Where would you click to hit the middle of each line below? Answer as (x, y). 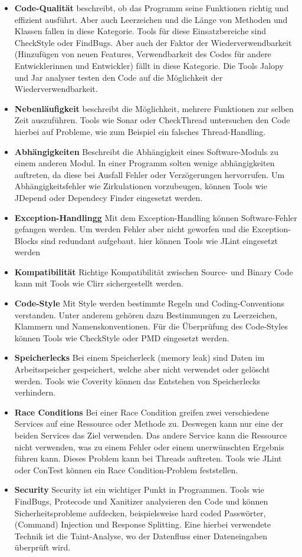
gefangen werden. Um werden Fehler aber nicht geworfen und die (132, 229)
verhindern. (35, 392)
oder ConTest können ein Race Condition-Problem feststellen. (126, 469)
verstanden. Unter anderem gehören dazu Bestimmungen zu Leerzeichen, (146, 314)
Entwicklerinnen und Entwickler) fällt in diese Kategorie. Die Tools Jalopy (149, 65)
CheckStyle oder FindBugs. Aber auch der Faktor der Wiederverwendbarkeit (153, 42)
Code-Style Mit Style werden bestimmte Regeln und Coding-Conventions (150, 303)
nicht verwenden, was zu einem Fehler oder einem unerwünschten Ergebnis (149, 446)
